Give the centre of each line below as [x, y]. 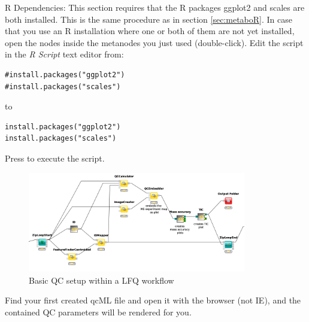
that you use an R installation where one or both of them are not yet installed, [150, 31]
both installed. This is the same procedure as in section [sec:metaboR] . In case [149, 19]
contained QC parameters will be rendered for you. [98, 312]
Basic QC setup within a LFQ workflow [102, 280]
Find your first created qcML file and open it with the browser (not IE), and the [153, 300]
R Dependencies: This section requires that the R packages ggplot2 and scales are [155, 7]
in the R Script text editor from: [64, 54]
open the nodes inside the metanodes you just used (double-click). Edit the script [154, 42]
